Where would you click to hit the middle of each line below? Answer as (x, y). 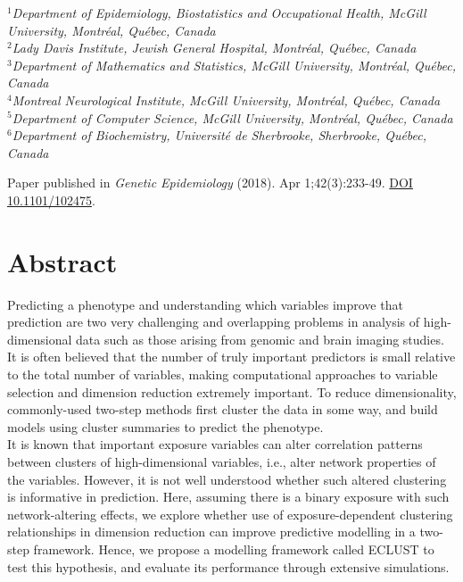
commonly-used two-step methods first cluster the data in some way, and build (223, 409)
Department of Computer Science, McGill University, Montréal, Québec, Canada (232, 117)
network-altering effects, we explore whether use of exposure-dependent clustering (230, 514)
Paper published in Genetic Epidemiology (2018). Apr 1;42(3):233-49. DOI (210, 183)
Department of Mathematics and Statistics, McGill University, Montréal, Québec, (234, 65)
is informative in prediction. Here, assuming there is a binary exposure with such (228, 497)
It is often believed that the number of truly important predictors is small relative (231, 357)
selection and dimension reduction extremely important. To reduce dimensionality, (232, 391)
